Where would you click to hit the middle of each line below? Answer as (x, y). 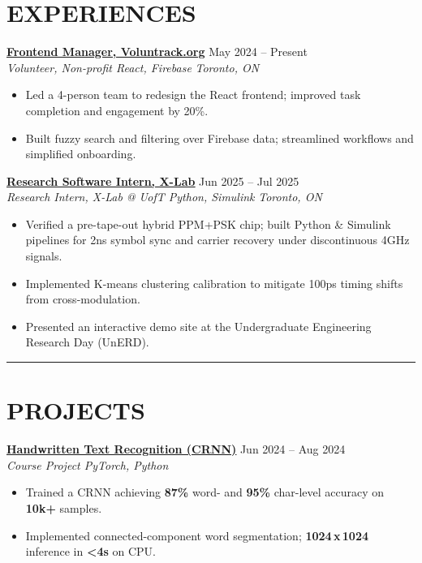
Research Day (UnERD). (87, 342)
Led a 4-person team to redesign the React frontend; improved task (193, 95)
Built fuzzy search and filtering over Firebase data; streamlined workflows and (220, 138)
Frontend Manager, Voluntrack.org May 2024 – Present (157, 52)
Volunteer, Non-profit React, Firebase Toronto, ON (133, 67)
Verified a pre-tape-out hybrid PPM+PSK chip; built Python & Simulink (208, 223)
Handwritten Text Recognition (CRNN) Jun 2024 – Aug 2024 (176, 449)
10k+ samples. (64, 507)
